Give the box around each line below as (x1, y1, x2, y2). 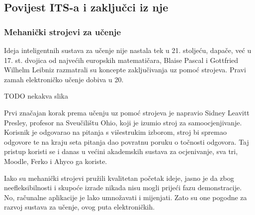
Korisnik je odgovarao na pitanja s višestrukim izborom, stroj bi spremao (4, 127, 227, 137)
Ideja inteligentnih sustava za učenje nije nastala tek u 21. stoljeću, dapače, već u (4, 45, 252, 55)
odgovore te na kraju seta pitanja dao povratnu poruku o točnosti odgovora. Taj (4, 136, 249, 147)
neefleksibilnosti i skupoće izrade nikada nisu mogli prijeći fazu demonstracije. (4, 182, 242, 193)
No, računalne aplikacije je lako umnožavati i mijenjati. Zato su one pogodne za (4, 192, 247, 202)
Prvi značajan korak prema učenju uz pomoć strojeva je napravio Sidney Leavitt (4, 107, 250, 117)
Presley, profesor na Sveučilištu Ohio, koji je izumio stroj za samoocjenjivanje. (4, 117, 242, 127)
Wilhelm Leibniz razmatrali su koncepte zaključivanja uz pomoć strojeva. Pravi (4, 64, 246, 75)
